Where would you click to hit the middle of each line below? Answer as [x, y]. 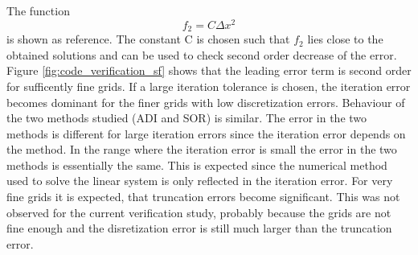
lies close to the [345, 39]
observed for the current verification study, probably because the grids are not [199, 212]
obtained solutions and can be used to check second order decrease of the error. [202, 54]
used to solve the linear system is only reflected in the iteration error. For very [200, 181]
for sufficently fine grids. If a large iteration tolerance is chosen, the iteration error [209, 86]
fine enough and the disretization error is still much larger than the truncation [199, 228]
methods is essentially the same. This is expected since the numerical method [197, 165]
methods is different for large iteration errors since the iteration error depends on [206, 133]
